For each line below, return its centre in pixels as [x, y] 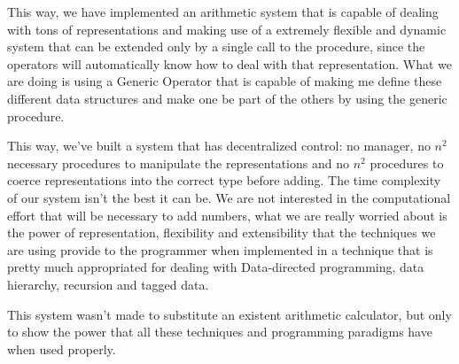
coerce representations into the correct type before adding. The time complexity [224, 180]
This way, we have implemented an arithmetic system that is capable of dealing [223, 12]
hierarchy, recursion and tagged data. [108, 284]
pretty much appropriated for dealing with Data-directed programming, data [216, 267]
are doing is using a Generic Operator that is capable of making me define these [225, 81]
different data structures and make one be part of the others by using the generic [227, 98]
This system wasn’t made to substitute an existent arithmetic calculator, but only [229, 314]
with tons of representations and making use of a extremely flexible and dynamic [227, 29]
